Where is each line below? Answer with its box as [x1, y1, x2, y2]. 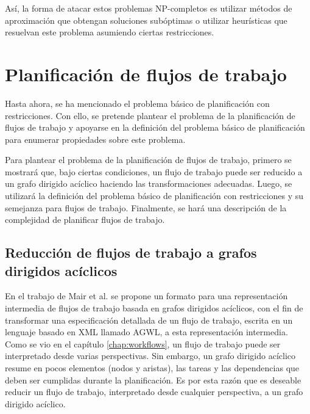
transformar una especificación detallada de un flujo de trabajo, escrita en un [5, 313, 293, 326]
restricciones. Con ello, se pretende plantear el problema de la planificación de [5, 109, 295, 122]
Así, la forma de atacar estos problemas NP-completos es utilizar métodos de [5, 2, 292, 14]
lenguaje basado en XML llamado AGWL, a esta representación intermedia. [5, 325, 288, 338]
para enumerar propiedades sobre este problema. [5, 133, 186, 145]
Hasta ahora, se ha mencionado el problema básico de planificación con [5, 96, 270, 109]
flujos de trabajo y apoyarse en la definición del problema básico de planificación [5, 121, 305, 134]
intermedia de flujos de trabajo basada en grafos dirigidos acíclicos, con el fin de [5, 302, 303, 314]
